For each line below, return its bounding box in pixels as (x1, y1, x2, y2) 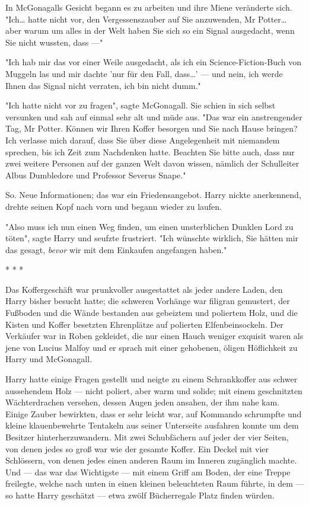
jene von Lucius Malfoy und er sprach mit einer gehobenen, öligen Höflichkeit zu (5, 341, 298, 353)
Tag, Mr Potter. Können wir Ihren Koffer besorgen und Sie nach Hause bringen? (5, 122, 298, 135)
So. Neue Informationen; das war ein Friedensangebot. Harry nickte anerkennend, (5, 188, 301, 201)
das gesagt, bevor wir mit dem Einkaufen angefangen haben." (5, 243, 227, 255)
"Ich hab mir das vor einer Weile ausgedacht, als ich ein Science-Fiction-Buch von (5, 56, 302, 68)
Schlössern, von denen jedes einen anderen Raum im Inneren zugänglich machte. (5, 454, 297, 466)
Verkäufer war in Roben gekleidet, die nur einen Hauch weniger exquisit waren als (5, 330, 304, 342)
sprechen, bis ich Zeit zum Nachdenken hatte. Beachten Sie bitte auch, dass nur (5, 145, 295, 158)
